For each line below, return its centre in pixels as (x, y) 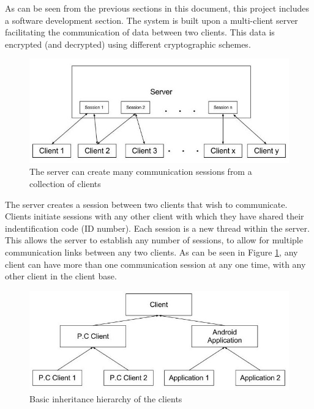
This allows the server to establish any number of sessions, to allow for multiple (154, 240)
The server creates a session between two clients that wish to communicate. (146, 204)
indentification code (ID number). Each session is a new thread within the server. (157, 228)
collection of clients (65, 183)
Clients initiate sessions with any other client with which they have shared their (155, 216)
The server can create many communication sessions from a (141, 171)
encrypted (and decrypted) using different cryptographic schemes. (128, 44)
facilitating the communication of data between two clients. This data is (140, 32)
